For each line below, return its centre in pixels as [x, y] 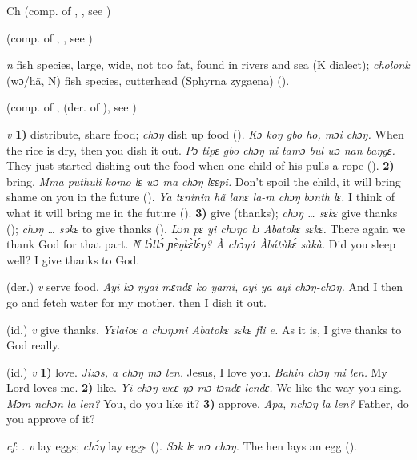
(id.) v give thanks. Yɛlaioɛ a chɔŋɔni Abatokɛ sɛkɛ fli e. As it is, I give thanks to [204, 329]
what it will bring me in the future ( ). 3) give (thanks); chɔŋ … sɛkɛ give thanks [202, 212]
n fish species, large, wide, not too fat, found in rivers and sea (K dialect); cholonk [208, 65]
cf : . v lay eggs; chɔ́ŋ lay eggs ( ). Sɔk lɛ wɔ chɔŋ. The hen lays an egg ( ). [182, 446]
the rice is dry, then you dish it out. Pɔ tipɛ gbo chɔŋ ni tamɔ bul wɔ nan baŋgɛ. [201, 149]
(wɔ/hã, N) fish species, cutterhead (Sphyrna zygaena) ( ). [148, 80]
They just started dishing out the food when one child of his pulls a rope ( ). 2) [200, 165]
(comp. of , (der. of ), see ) [72, 107]
